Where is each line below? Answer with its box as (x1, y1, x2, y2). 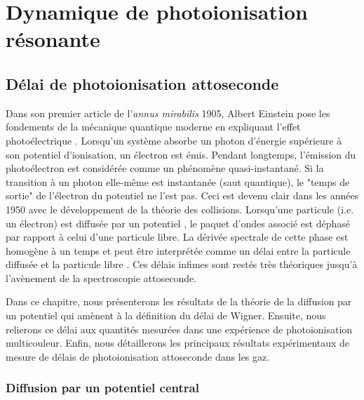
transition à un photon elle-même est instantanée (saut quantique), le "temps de (6, 174, 350, 189)
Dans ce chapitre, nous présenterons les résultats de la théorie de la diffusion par (6, 294, 352, 309)
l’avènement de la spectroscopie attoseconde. (6, 270, 197, 285)
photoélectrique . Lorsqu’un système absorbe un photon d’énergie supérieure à (6, 133, 342, 147)
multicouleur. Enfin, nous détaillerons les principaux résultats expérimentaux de (6, 335, 350, 350)
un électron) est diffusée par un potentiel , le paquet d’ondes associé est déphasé (6, 215, 350, 230)
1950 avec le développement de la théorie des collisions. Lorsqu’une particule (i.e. (6, 201, 354, 216)
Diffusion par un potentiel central (6, 379, 199, 396)
